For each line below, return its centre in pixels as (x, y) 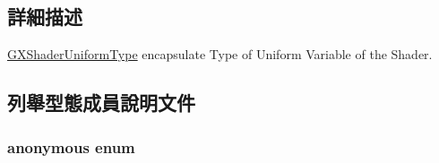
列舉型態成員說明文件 (101, 103)
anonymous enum (71, 146)
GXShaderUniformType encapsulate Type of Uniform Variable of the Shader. (220, 54)
